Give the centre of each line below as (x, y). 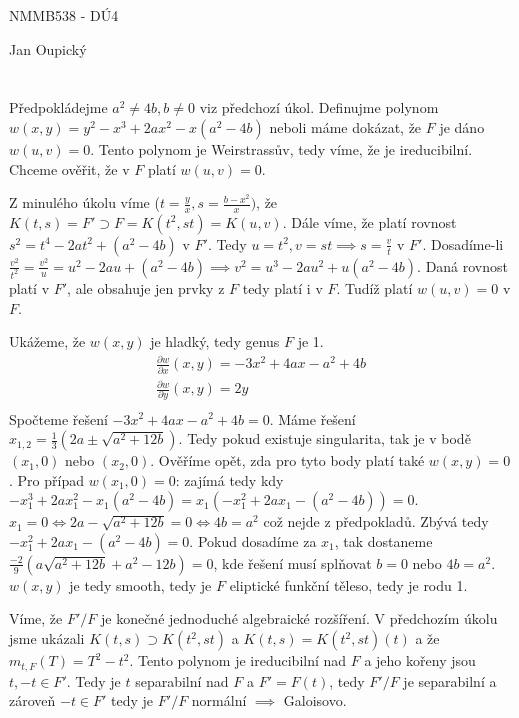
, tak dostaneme (383, 540)
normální (219, 700)
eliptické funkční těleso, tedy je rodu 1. (348, 584)
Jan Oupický (48, 48)
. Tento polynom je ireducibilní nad (238, 660)
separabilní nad (182, 680)
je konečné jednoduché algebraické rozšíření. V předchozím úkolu (299, 618)
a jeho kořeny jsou (420, 660)
